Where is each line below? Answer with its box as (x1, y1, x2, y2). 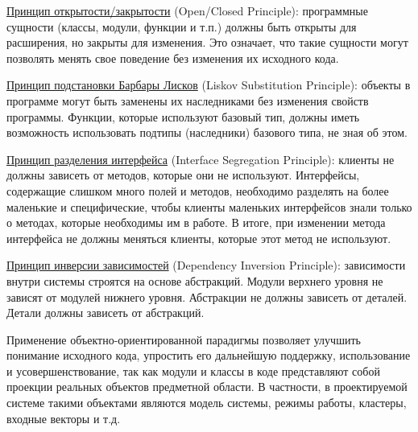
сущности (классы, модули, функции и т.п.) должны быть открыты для (6, 18, 357, 35)
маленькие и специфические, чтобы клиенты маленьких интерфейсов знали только (6, 198, 412, 215)
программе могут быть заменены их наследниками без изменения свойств (6, 92, 369, 109)
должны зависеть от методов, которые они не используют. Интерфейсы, (6, 167, 360, 183)
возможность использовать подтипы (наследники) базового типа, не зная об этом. (6, 124, 408, 141)
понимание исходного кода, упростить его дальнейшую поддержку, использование (6, 347, 411, 364)
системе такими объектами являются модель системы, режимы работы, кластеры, (6, 394, 407, 411)
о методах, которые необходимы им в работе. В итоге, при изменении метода (6, 214, 386, 231)
